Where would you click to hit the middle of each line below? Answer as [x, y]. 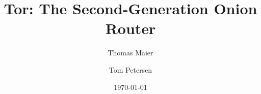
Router [130, 28]
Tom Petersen [130, 69]
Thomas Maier [130, 53]
